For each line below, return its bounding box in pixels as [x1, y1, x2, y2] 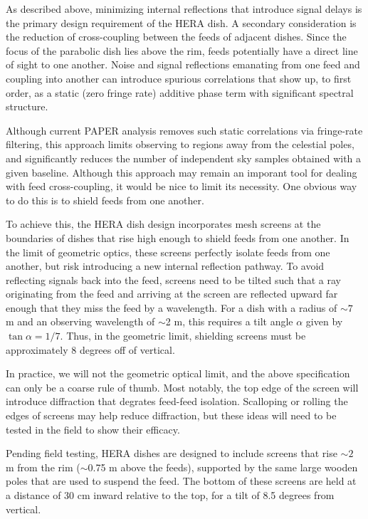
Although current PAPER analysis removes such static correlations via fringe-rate [6, 122, 363, 137]
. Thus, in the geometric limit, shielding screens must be [60, 328, 306, 343]
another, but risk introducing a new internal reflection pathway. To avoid [6, 258, 325, 273]
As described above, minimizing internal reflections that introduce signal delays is [6, 1, 362, 16]
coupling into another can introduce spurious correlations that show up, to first [6, 70, 352, 85]
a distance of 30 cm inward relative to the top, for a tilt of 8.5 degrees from [6, 488, 335, 502]
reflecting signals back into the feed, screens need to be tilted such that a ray [6, 272, 342, 287]
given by [305, 314, 343, 329]
